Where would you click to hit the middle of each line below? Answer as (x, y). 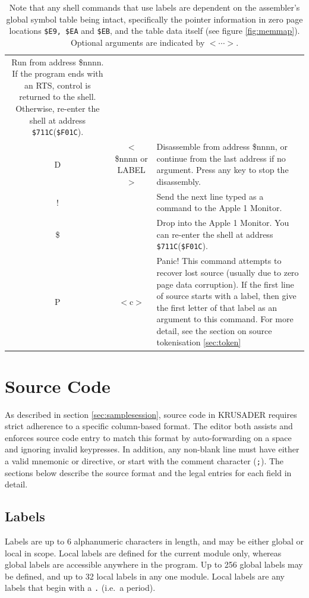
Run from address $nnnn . (58, 62)
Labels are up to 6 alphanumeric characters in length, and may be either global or (154, 541)
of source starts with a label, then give (226, 296)
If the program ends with (58, 73)
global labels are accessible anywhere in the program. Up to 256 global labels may (154, 564)
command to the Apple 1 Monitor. (219, 208)
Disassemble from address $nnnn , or (222, 147)
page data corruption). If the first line (225, 284)
